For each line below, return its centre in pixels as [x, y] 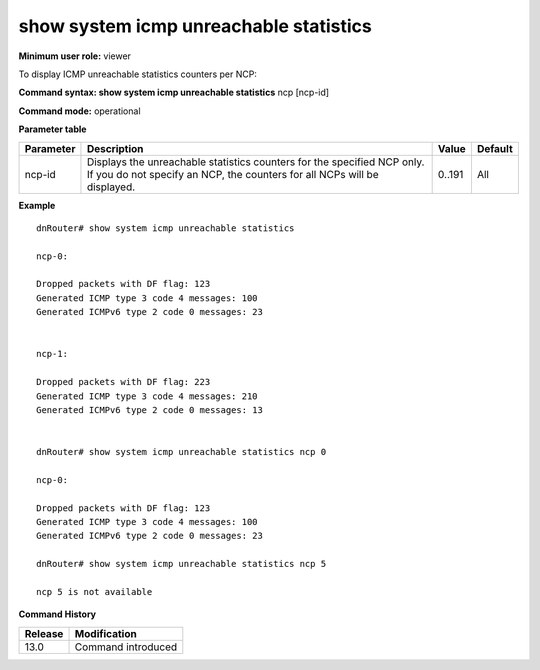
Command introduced [126, 647]
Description [115, 148]
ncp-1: [52, 354]
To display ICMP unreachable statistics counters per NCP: [137, 74]
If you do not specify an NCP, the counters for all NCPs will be [232, 174]
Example [37, 205]
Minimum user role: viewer [75, 56]
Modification [105, 633]
